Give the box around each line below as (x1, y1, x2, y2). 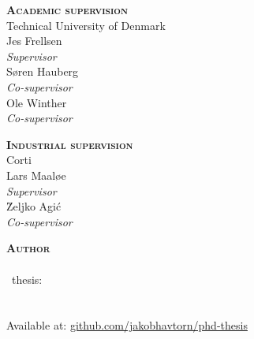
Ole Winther (6, 94, 67, 110)
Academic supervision (6, 2, 128, 17)
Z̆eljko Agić (6, 198, 62, 214)
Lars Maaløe (6, 166, 66, 183)
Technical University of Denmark (6, 17, 166, 33)
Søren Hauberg (6, 63, 79, 80)
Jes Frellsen (6, 32, 62, 49)
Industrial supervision (6, 136, 133, 152)
